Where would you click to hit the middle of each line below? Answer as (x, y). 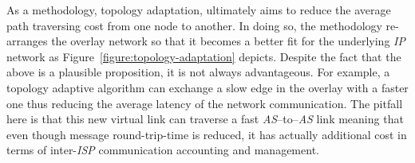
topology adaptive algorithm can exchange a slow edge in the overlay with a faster (207, 87)
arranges (27, 41)
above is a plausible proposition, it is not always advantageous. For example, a (198, 72)
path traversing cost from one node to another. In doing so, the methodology (194, 25)
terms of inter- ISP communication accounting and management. (163, 150)
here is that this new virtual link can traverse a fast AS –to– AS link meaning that (205, 119)
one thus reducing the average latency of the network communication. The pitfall (205, 103)
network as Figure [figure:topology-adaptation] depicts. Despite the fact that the (204, 56)
